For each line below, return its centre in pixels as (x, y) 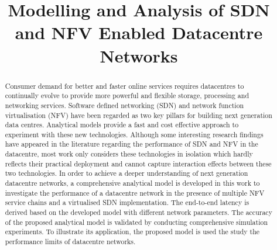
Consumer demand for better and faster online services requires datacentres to (124, 86)
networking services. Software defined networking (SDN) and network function (124, 105)
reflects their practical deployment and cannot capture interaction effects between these (138, 163)
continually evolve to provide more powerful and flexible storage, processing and (127, 96)
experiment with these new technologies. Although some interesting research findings (134, 134)
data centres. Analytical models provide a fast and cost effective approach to (122, 125)
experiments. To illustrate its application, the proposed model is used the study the (132, 232)
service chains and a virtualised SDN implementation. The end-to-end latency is (127, 202)
